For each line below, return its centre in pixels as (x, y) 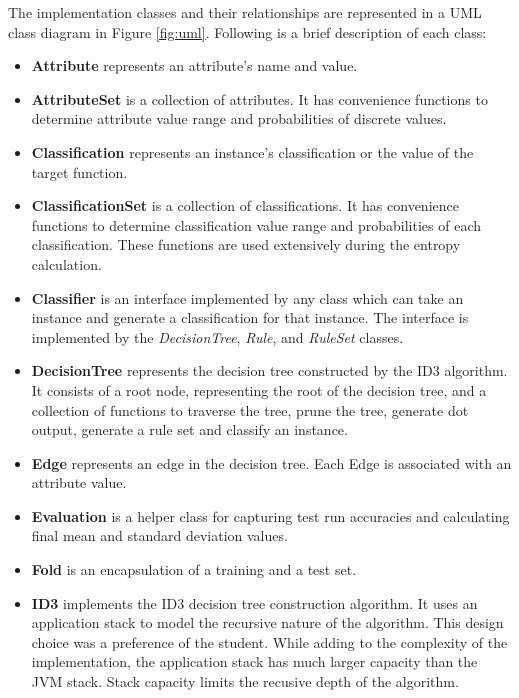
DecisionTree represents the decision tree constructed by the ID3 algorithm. (269, 370)
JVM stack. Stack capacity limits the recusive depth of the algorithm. (245, 681)
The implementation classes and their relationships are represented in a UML (245, 12)
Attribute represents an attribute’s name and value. (194, 65)
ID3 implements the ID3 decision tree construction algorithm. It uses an (254, 602)
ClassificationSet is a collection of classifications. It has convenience (245, 205)
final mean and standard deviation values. (159, 535)
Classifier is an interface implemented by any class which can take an (247, 297)
